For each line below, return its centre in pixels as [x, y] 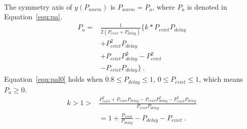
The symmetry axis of [38, 6]
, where [164, 6]
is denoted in [207, 6]
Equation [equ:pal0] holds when [54, 79]
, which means [221, 79]
